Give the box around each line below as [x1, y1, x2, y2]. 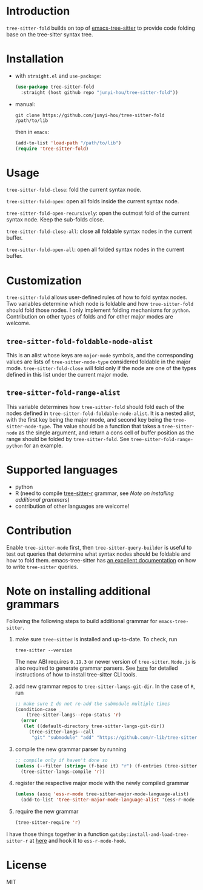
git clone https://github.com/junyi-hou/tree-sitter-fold [15, 112, 165, 118]
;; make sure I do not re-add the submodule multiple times [15, 701, 170, 707]
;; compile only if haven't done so [15, 757, 108, 763]
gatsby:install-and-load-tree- [110, 832, 189, 838]
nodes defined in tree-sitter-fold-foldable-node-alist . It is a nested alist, [6, 410, 196, 417]
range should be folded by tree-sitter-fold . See [6, 435, 130, 442]
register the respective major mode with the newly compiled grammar [15, 780, 190, 787]
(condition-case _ [15, 706, 62, 712]
